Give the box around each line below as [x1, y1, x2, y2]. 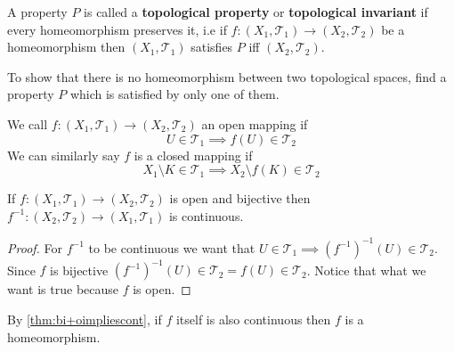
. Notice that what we [306, 260, 426, 279]
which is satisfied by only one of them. [69, 85, 280, 103]
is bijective [50, 260, 109, 279]
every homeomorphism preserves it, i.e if [7, 20, 227, 38]
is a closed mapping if [134, 145, 253, 164]
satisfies [191, 37, 233, 56]
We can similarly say [7, 145, 120, 164]
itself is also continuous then [175, 309, 331, 328]
